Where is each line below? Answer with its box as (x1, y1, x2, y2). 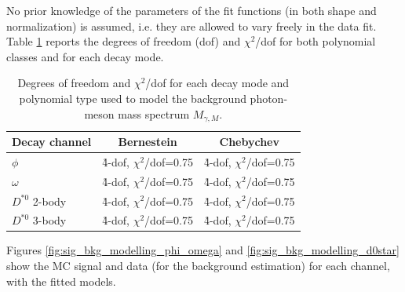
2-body (32, 192, 67, 209)
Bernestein (118, 133, 177, 150)
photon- (250, 89, 288, 106)
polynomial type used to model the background (19, 89, 246, 106)
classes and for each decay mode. (6, 48, 164, 64)
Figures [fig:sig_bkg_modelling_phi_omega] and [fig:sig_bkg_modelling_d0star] (6, 242, 400, 258)
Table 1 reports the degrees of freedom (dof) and (6, 33, 241, 49)
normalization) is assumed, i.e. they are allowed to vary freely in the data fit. (6, 17, 377, 34)
